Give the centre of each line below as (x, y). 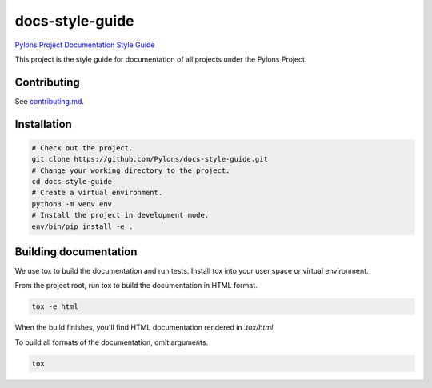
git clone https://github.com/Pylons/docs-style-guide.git (150, 159)
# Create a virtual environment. (97, 193)
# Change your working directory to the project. (131, 170)
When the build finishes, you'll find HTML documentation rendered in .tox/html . (145, 327)
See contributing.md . (49, 101)
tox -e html (55, 307)
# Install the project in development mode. (120, 215)
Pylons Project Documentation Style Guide (85, 45)
